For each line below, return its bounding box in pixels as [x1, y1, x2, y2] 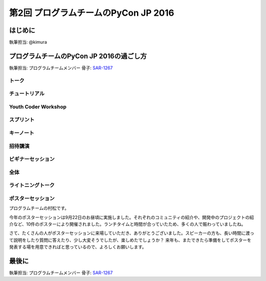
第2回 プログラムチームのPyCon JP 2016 [9, 7, 174, 18]
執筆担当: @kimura [9, 39, 47, 45]
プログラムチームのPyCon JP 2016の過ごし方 [9, 52, 147, 60]
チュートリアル [9, 90, 45, 97]
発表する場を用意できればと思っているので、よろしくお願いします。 [9, 244, 147, 250]
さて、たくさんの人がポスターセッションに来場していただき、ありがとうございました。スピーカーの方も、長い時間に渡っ [9, 230, 255, 236]
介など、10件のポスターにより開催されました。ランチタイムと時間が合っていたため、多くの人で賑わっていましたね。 [9, 221, 246, 227]
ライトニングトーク [9, 182, 55, 189]
